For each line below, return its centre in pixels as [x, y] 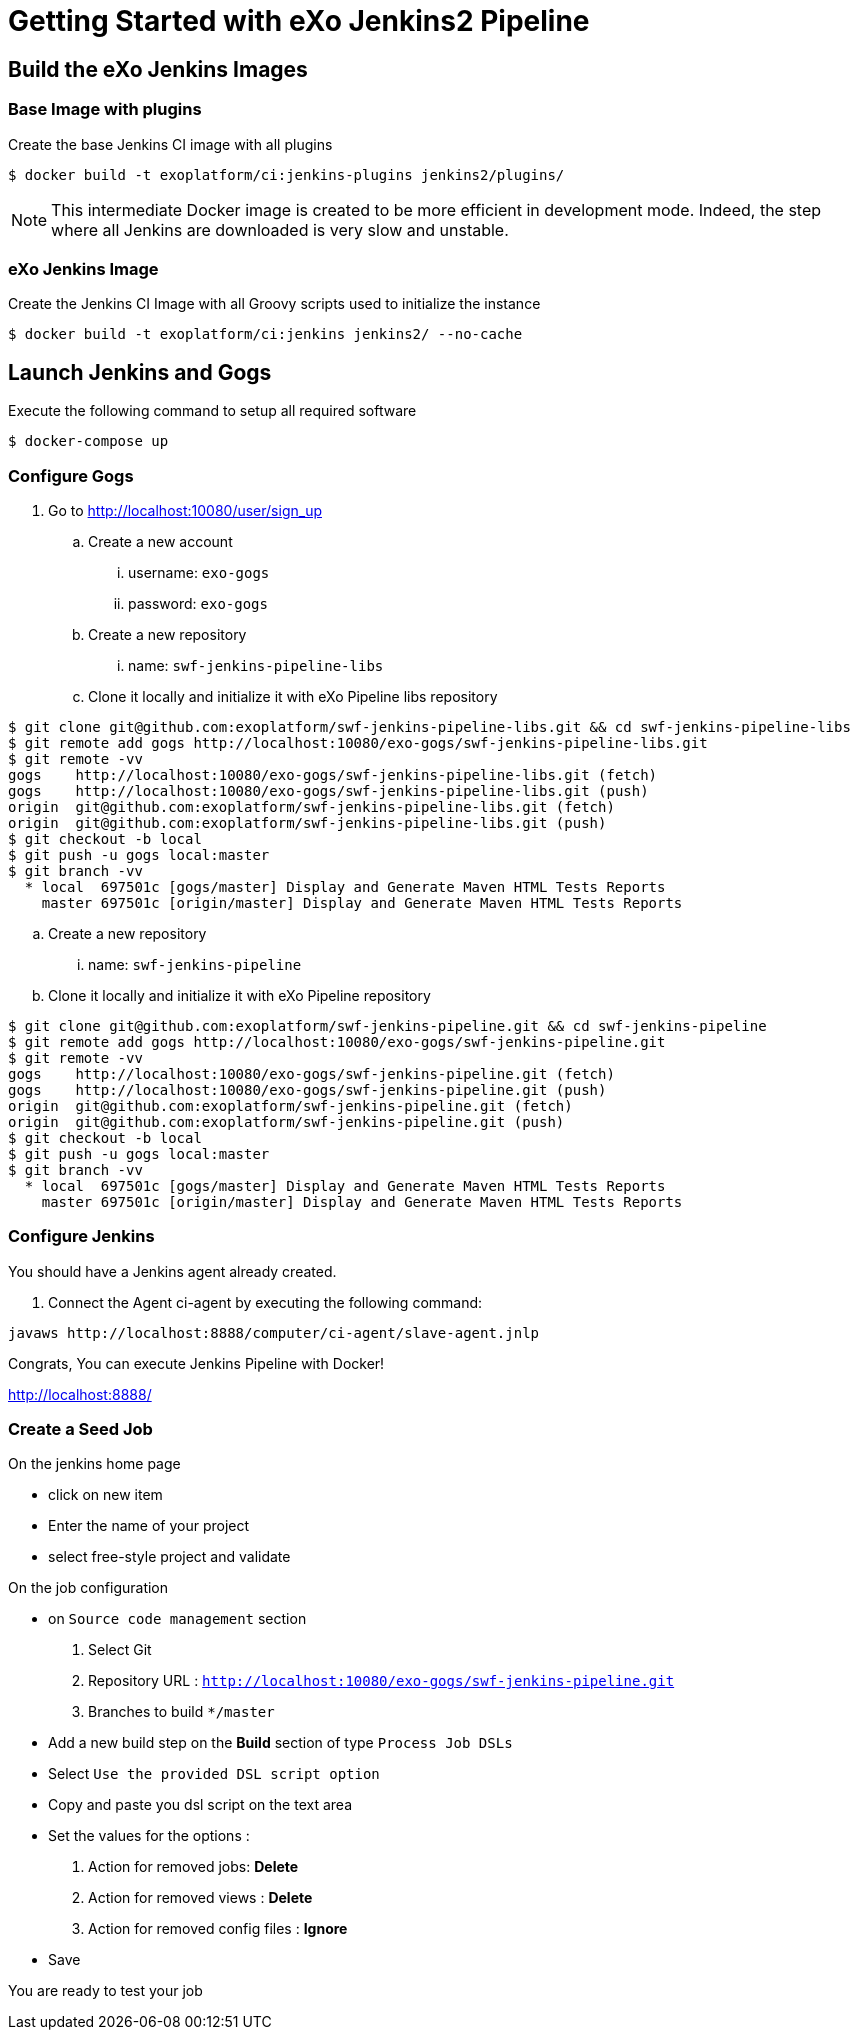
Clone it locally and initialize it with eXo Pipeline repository [239, 995]
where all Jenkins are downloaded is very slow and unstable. [280, 229]
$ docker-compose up [88, 441]
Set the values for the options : [149, 1836]
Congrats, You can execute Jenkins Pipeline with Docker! [196, 1363]
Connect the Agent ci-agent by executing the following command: [265, 1302]
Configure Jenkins [81, 1236]
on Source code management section [177, 1619]
